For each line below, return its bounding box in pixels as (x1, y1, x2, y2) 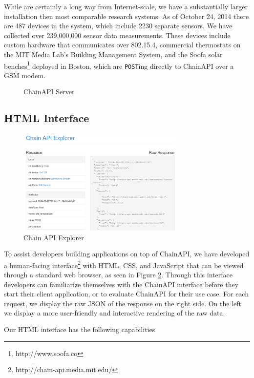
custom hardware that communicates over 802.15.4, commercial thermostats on (4, 40, 241, 50)
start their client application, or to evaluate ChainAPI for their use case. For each (4, 289, 249, 299)
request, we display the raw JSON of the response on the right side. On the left (4, 298, 242, 308)
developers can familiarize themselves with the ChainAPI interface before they (4, 279, 239, 289)
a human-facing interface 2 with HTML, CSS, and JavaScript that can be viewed (4, 258, 244, 270)
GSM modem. (4, 70, 45, 80)
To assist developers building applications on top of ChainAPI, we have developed (4, 249, 250, 259)
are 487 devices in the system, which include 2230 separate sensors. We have (4, 21, 233, 31)
